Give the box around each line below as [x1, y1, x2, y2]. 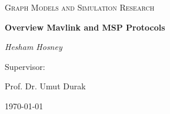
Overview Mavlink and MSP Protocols [5, 21, 165, 33]
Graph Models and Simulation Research [5, 1, 155, 13]
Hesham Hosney [5, 41, 62, 53]
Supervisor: [5, 60, 45, 72]
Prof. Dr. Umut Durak [5, 80, 86, 92]
